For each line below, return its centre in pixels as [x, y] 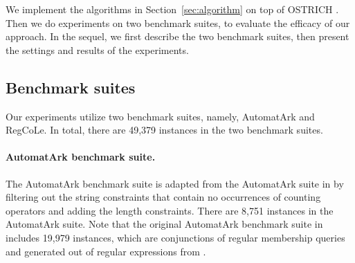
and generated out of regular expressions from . [106, 251]
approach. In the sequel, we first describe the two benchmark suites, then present [177, 36]
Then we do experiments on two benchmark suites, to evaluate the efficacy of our [178, 22]
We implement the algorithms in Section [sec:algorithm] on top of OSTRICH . [172, 9]
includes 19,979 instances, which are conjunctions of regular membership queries [175, 237]
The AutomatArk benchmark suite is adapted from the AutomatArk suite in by [175, 183]
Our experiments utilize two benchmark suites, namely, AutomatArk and [160, 116]
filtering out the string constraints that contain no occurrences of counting [163, 197]
